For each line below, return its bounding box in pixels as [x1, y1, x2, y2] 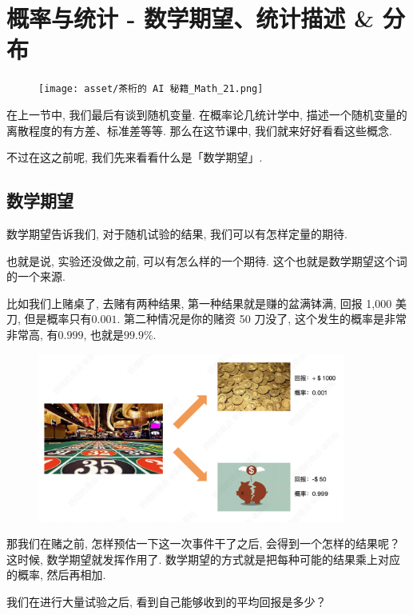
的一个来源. [6, 268, 66, 285]
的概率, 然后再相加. [6, 566, 106, 583]
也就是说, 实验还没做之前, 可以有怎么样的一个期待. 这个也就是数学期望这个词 [6, 252, 407, 269]
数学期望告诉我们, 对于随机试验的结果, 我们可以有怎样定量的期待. [6, 225, 347, 242]
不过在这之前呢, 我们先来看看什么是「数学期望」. [6, 149, 263, 166]
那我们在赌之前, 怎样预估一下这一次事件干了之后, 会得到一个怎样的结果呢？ [6, 535, 401, 552]
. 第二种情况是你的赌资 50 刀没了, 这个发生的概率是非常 [117, 310, 407, 327]
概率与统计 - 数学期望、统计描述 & [6, 2, 374, 34]
